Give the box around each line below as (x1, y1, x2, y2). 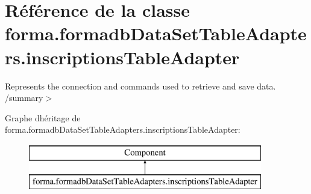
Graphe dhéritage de (5, 111, 81, 124)
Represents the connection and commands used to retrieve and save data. (5, 79, 276, 92)
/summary (5, 91, 43, 104)
